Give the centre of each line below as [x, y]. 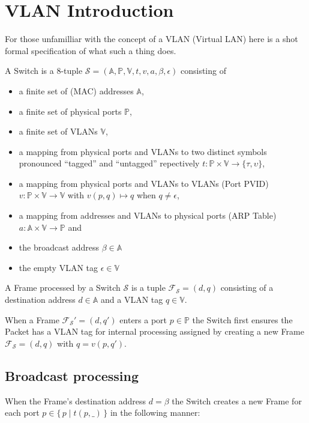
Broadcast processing [72, 375]
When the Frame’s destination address [76, 400]
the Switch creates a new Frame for [237, 400]
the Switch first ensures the [242, 319]
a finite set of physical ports [70, 111]
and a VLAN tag [132, 300]
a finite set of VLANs [58, 131]
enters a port [143, 319]
